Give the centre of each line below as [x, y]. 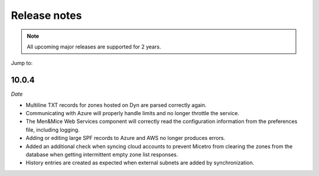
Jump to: [22, 63]
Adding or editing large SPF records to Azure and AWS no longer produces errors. [126, 138]
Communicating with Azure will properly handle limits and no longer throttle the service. [132, 113]
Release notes [46, 15]
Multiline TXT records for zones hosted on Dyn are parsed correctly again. [116, 105]
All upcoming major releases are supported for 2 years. [94, 47]
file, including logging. [53, 129]
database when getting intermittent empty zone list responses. [102, 154]
